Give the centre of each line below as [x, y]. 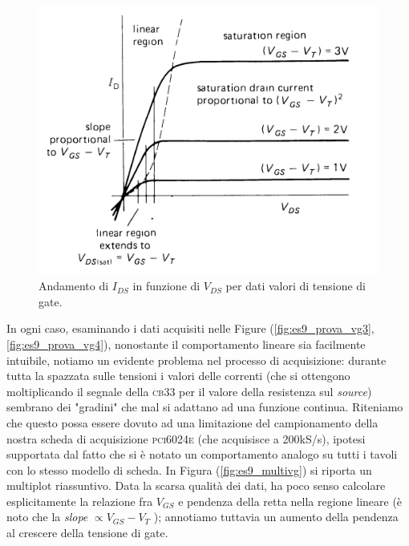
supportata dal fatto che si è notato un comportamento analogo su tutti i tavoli [202, 454]
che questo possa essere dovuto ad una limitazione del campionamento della [192, 422]
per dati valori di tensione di [296, 286]
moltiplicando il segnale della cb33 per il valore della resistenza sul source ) [189, 391]
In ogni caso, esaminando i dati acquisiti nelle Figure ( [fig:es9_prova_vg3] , [190, 328]
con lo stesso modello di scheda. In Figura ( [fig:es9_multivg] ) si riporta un [189, 469]
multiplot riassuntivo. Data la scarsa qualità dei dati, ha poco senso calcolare [196, 485]
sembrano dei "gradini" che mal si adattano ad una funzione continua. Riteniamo [205, 407]
